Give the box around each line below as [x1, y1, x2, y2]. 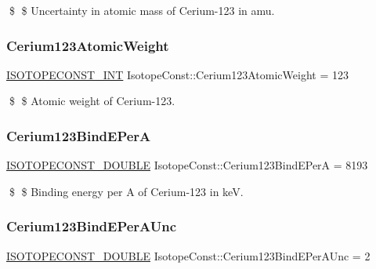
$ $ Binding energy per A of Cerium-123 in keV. [9, 183, 244, 199]
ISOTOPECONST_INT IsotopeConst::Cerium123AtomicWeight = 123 [6, 66, 349, 82]
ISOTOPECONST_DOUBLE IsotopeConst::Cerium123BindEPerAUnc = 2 [6, 247, 371, 264]
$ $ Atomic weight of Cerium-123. [9, 93, 175, 109]
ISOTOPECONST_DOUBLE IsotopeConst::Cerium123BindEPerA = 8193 [6, 157, 368, 173]
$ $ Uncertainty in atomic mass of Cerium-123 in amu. [9, 2, 275, 18]
